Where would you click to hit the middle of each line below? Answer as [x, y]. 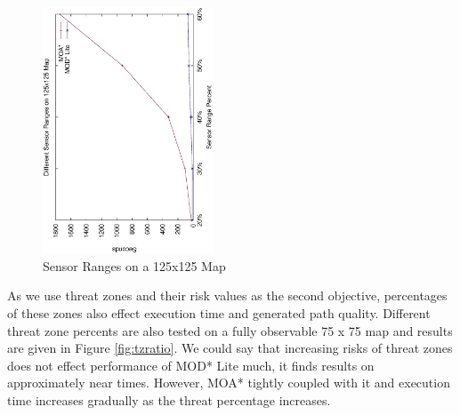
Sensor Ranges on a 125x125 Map [134, 265]
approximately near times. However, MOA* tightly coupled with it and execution [229, 383]
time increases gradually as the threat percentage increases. [169, 400]
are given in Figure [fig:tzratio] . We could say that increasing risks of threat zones [230, 348]
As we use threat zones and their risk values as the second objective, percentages [227, 295]
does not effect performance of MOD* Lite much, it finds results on [191, 365]
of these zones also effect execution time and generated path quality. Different [219, 313]
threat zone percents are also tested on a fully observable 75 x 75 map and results [230, 330]
